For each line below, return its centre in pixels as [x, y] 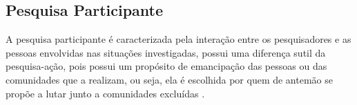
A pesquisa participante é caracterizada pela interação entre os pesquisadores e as [178, 39]
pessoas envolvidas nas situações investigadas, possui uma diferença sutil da [166, 52]
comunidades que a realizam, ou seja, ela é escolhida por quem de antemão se [169, 79]
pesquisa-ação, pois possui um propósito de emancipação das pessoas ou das [166, 66]
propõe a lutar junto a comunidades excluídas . [105, 93]
